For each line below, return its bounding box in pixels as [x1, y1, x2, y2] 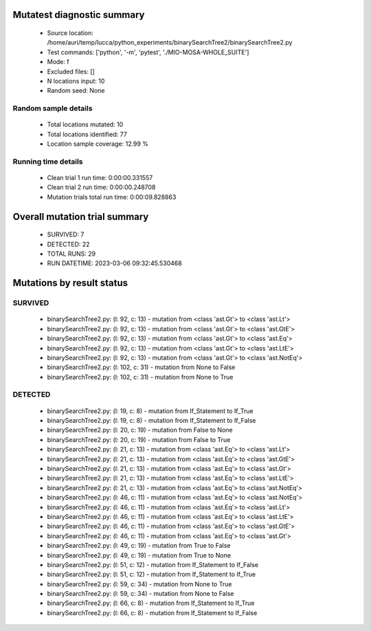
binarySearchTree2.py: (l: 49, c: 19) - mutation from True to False [47, 542, 231, 550]
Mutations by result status [12, 277, 128, 289]
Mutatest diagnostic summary [12, 9, 145, 21]
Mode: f [47, 58, 69, 66]
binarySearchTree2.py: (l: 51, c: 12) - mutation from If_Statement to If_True [47, 571, 256, 579]
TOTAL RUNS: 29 [47, 250, 96, 258]
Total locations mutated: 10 [47, 120, 124, 129]
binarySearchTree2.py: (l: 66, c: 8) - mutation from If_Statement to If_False [47, 608, 258, 617]
